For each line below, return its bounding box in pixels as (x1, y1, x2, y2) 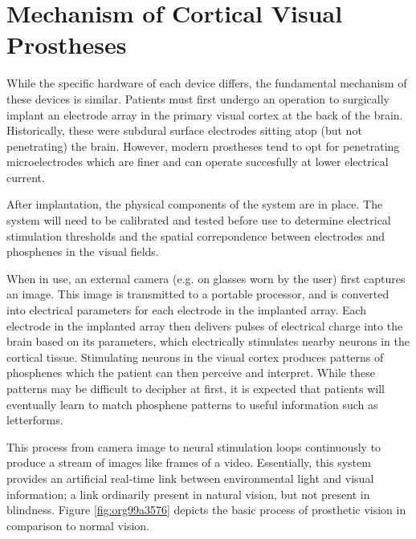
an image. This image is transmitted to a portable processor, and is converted (6, 286, 389, 302)
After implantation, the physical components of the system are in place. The (6, 196, 383, 213)
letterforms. (6, 411, 63, 428)
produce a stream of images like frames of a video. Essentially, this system (6, 454, 371, 471)
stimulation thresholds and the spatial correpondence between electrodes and (6, 227, 385, 244)
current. (6, 168, 45, 185)
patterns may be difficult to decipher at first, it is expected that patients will (6, 380, 385, 396)
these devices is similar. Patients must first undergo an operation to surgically (6, 90, 389, 107)
